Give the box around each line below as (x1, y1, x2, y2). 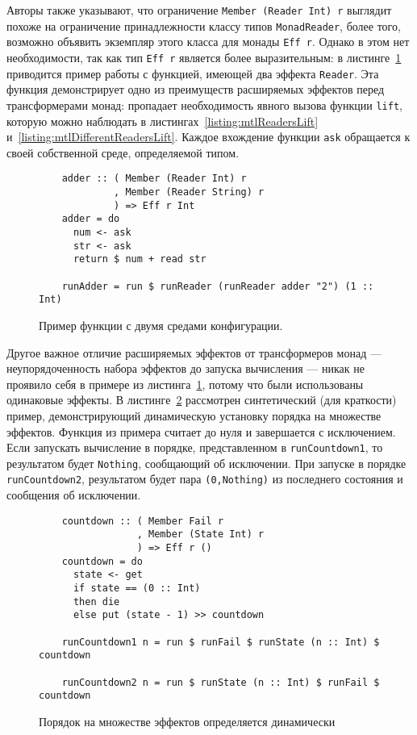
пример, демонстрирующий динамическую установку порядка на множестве (6, 407, 382, 424)
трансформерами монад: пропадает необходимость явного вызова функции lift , (6, 96, 402, 113)
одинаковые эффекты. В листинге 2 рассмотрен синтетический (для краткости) (6, 391, 397, 408)
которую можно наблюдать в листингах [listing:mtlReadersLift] (6, 112, 319, 129)
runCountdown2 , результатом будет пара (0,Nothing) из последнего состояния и (6, 470, 403, 487)
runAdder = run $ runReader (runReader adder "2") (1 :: (61, 280, 374, 292)
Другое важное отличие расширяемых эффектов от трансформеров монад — (6, 344, 382, 361)
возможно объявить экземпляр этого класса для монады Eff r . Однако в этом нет (6, 33, 410, 50)
